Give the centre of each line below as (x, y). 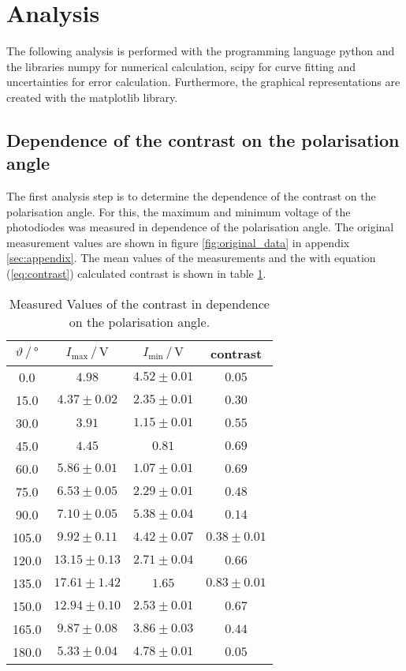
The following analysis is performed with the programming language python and (201, 51)
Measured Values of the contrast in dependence (139, 303)
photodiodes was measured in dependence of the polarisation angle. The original (200, 227)
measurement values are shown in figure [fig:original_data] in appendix (178, 242)
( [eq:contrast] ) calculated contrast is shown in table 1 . (136, 274)
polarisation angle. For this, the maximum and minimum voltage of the (179, 211)
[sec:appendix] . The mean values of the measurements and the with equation (191, 258)
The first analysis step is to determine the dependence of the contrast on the (191, 196)
